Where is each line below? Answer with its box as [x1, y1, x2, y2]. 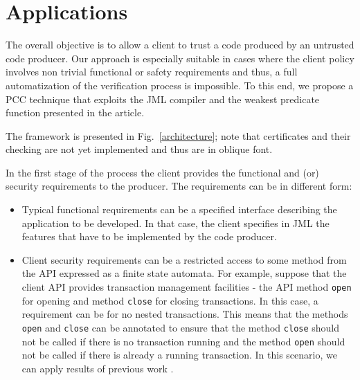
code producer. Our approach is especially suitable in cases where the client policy [6, 51, 354, 65]
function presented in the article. [6, 105, 145, 120]
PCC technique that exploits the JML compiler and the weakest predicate [6, 91, 320, 106]
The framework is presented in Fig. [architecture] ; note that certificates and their [6, 128, 351, 143]
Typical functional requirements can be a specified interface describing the [21, 202, 337, 217]
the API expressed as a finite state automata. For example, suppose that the [21, 266, 347, 280]
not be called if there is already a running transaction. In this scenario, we [21, 347, 337, 362]
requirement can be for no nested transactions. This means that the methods [21, 307, 348, 321]
